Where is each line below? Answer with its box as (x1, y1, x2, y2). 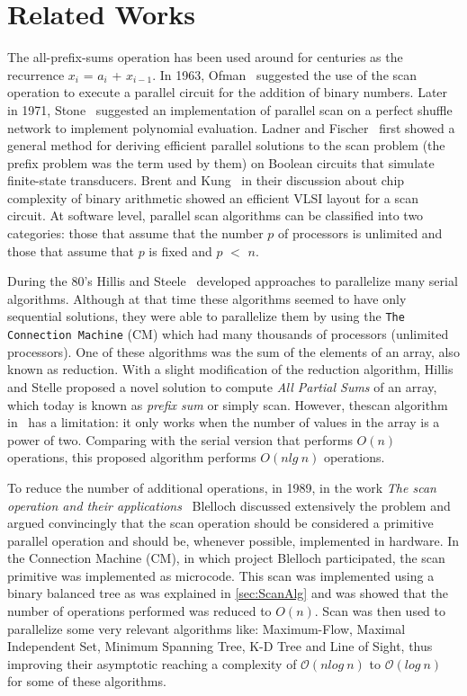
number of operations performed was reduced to (7, 602, 272, 620)
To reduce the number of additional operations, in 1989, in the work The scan (7, 477, 436, 496)
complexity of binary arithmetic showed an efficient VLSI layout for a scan (7, 188, 419, 207)
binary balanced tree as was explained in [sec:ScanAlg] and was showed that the (7, 584, 449, 602)
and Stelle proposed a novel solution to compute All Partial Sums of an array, (7, 377, 437, 396)
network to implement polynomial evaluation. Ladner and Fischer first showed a (7, 118, 455, 137)
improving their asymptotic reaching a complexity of (7, 654, 297, 673)
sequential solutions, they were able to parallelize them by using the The (7, 307, 405, 326)
